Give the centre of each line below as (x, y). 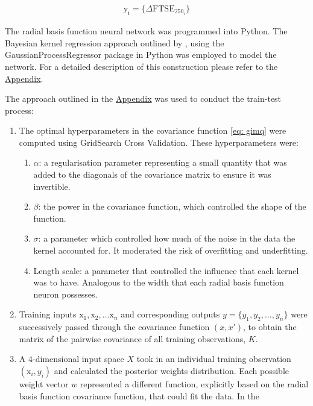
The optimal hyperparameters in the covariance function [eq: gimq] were (153, 130)
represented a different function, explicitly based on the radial (194, 383)
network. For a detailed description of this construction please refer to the (141, 66)
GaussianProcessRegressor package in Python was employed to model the (141, 55)
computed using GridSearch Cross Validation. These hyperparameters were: (159, 142)
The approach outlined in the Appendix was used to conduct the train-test (143, 98)
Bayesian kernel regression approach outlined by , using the (115, 42)
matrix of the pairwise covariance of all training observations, (132, 338)
